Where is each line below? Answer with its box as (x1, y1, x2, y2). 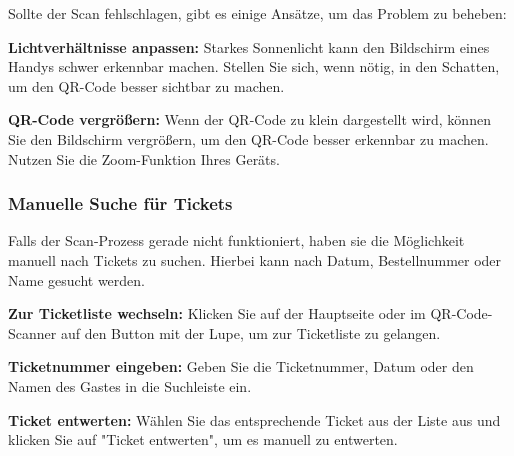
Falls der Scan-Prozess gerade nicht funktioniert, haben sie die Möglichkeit (8, 230, 465, 251)
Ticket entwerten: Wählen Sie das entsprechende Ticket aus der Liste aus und (8, 409, 501, 430)
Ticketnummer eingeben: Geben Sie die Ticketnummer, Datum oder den (8, 356, 474, 377)
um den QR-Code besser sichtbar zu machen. (8, 75, 285, 96)
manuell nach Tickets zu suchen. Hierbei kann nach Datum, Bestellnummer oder (8, 249, 502, 270)
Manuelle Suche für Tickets (8, 191, 233, 216)
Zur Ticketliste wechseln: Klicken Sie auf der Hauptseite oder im (8, 303, 426, 324)
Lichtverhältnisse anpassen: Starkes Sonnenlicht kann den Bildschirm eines (8, 36, 490, 57)
